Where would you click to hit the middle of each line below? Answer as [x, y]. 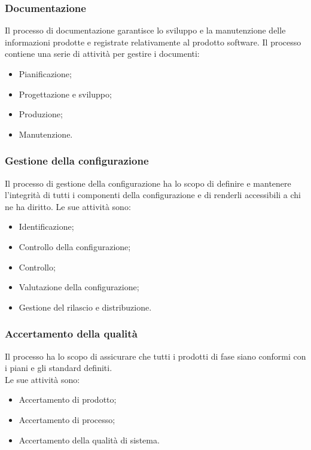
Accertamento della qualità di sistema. [89, 440]
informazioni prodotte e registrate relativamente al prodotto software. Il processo [153, 42]
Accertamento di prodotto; [68, 399]
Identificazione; [46, 226]
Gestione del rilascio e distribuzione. [85, 307]
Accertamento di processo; [67, 419]
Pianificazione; [45, 74]
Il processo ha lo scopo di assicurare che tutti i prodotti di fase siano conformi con [155, 356]
